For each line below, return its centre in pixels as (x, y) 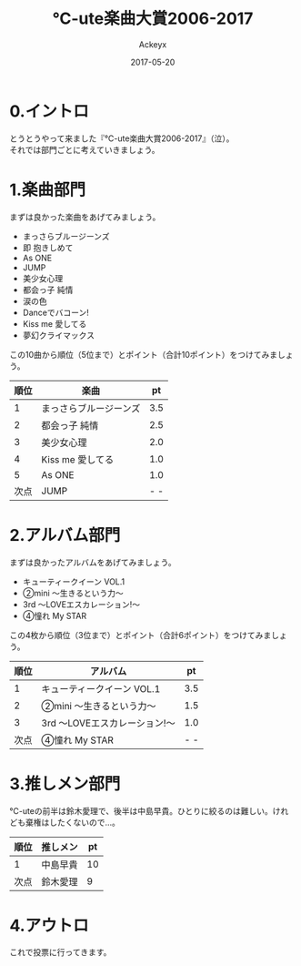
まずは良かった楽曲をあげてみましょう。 (85, 217)
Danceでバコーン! (55, 312)
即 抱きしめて (48, 248)
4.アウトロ (49, 925)
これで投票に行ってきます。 (60, 952)
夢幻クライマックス (59, 335)
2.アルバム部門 (65, 535)
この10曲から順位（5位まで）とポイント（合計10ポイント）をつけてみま (144, 354)
